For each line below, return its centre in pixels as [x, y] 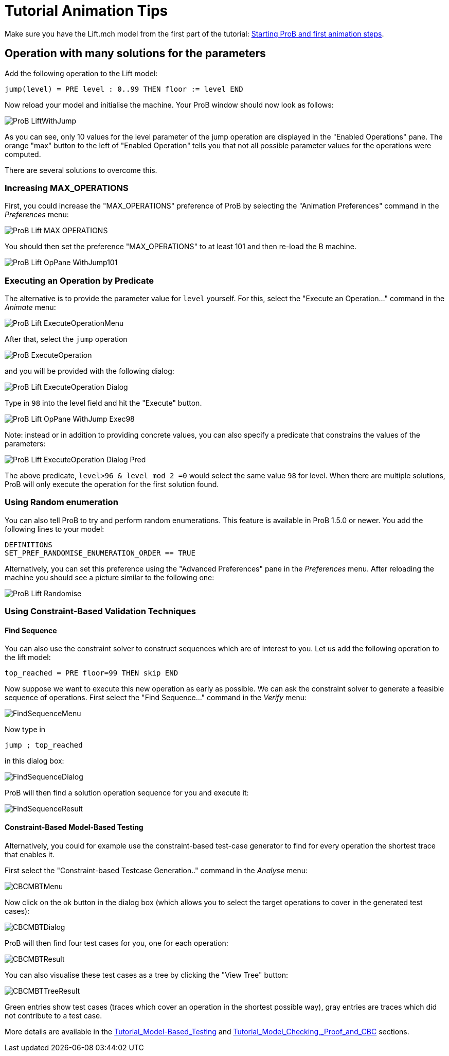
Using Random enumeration [61, 502]
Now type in [25, 730]
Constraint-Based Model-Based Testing [74, 827]
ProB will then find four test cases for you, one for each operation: [116, 943]
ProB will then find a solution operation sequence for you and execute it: [127, 793]
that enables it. [30, 854]
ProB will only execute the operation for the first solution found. [112, 484]
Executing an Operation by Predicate [79, 280]
